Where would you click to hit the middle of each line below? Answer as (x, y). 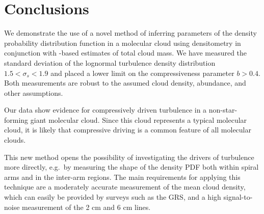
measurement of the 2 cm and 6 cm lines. (86, 207)
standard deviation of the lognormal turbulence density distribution (110, 62)
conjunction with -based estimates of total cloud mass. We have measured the (126, 53)
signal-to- (238, 197)
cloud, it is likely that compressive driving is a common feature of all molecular (128, 130)
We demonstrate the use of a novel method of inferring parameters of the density (130, 33)
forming (16, 119)
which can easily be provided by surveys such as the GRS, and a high (113, 197)
